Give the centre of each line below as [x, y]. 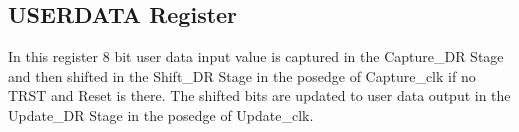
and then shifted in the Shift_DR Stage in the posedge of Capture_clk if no [242, 75]
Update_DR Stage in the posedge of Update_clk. [161, 114]
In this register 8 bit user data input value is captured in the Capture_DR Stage [256, 56]
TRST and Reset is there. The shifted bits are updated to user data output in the [259, 95]
